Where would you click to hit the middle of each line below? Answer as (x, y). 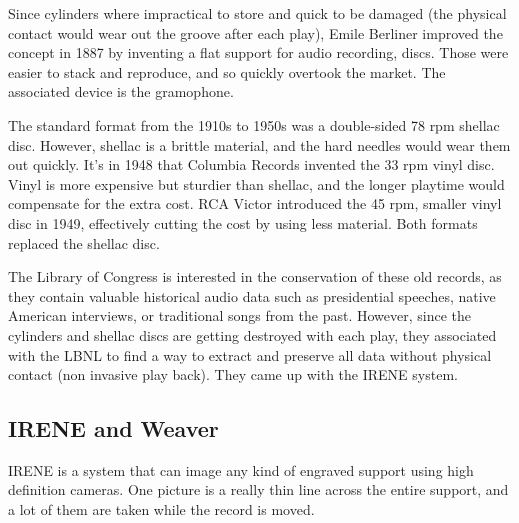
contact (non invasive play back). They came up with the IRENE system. (233, 374)
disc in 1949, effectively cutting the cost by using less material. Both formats (243, 222)
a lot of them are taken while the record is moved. (161, 509)
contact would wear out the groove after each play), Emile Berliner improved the (255, 32)
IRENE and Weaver (113, 428)
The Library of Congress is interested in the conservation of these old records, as (255, 276)
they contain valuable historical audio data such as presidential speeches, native (252, 295)
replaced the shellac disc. (84, 242)
